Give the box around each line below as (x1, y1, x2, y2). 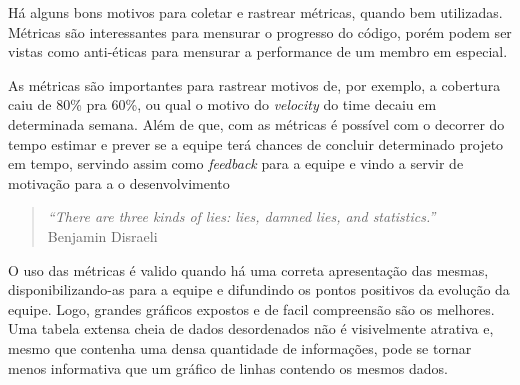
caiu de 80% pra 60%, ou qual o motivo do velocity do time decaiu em (8, 94, 437, 115)
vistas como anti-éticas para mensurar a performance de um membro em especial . (8, 41, 508, 62)
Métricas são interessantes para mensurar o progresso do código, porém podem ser (8, 21, 512, 42)
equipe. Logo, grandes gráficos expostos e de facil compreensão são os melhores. (8, 298, 495, 319)
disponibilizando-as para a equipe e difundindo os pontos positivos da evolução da (8, 279, 510, 300)
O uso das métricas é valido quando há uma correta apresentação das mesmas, (8, 259, 489, 280)
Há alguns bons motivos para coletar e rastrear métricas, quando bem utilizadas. (8, 2, 503, 22)
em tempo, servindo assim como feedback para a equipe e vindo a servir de (8, 153, 464, 174)
